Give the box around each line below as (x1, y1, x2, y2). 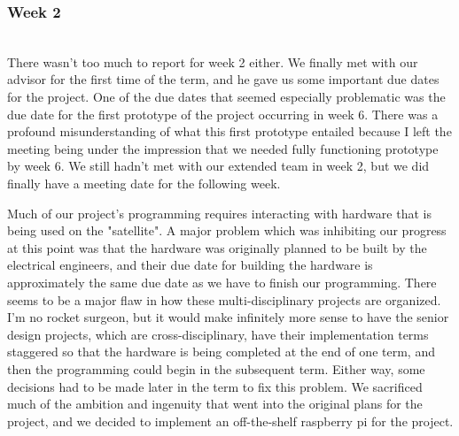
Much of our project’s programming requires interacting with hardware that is (7, 203, 432, 222)
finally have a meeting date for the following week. (7, 173, 281, 192)
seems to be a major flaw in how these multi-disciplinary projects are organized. (7, 290, 441, 309)
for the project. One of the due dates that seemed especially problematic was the (7, 88, 446, 105)
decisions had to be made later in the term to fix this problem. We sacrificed (7, 377, 423, 395)
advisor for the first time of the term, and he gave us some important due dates (7, 70, 440, 88)
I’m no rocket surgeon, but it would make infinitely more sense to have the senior (7, 308, 449, 326)
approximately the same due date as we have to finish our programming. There (7, 272, 437, 291)
